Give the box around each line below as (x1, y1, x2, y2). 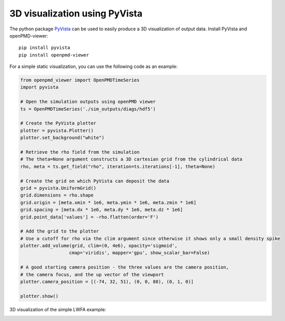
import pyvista (20, 84, 59, 90)
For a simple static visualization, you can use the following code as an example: (9, 63, 178, 69)
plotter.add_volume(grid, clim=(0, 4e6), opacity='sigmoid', (20, 243, 178, 249)
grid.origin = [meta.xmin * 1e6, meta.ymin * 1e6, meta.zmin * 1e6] (20, 200, 197, 205)
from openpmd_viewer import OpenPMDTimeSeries (20, 77, 140, 83)
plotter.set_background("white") (20, 135, 105, 141)
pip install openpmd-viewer (18, 52, 89, 58)
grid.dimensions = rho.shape (20, 192, 94, 198)
